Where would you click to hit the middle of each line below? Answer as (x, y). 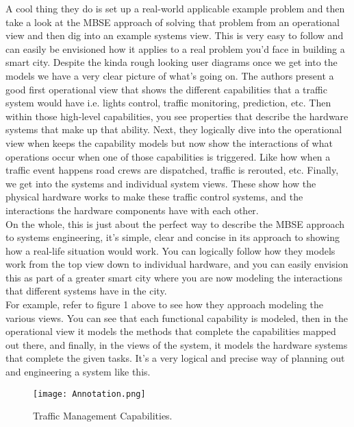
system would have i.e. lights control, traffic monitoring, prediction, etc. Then (168, 103)
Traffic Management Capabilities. (103, 416)
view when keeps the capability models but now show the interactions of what (169, 142)
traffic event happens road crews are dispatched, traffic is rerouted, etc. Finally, (172, 170)
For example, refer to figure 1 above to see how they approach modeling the (165, 304)
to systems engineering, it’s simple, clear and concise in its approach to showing (173, 237)
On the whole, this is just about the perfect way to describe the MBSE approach (175, 223)
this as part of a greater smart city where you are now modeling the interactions (174, 277)
